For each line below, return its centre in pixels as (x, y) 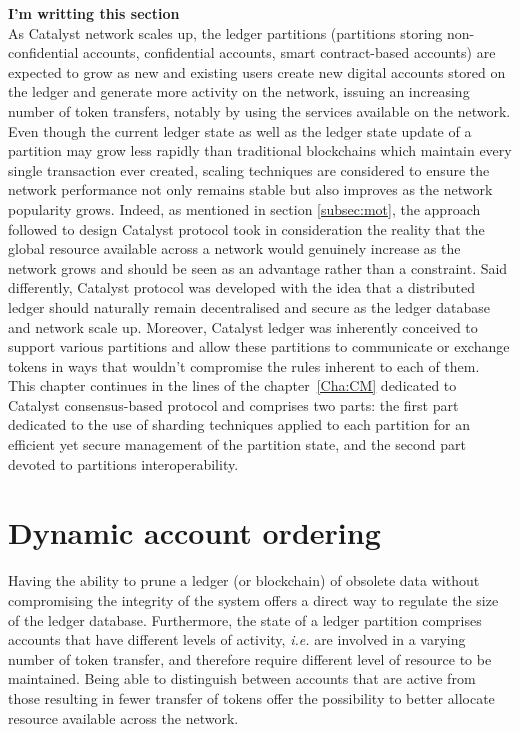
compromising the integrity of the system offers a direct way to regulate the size (253, 599)
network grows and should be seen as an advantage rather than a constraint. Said (258, 267)
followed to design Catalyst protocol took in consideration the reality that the (246, 228)
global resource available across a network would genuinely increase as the (234, 248)
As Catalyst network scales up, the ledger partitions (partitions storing (225, 32)
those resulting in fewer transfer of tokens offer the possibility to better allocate (251, 697)
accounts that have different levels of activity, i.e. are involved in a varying (237, 639)
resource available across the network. (123, 717)
